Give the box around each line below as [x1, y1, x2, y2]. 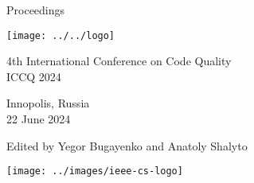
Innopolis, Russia [6, 95, 90, 111]
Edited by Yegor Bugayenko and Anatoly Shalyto [6, 137, 248, 154]
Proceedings [6, 2, 65, 18]
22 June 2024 [6, 111, 71, 127]
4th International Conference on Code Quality [6, 53, 232, 69]
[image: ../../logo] [6, 29, 115, 41]
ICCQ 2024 [6, 68, 61, 84]
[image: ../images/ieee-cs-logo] [6, 165, 183, 177]
